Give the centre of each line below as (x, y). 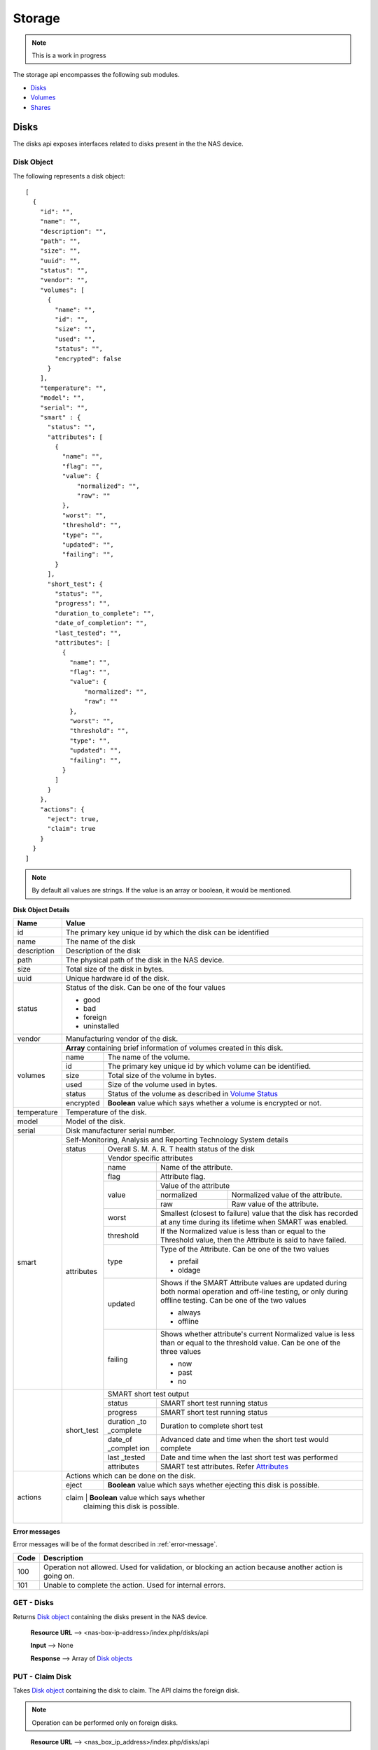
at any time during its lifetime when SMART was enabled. (254, 1222)
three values (181, 1352)
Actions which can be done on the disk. (131, 1476)
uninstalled (101, 1026)
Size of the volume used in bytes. (162, 1085)
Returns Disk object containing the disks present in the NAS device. (110, 1616)
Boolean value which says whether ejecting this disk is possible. (213, 1485)
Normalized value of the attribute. (287, 1195)
